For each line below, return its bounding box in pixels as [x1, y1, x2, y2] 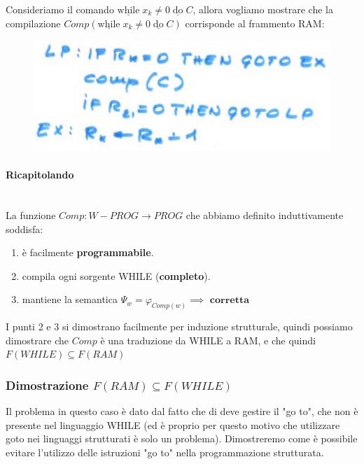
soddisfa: [6, 221, 43, 236]
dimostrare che [6, 332, 69, 347]
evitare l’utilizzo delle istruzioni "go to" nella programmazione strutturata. [6, 445, 324, 460]
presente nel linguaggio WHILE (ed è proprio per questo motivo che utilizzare [6, 417, 340, 432]
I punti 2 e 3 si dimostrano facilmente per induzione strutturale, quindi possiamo [6, 319, 353, 334]
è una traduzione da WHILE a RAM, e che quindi [100, 332, 316, 347]
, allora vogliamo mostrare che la [192, 2, 333, 16]
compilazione [6, 15, 61, 30]
